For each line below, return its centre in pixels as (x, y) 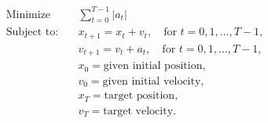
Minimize (28, 14)
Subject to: (32, 33)
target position (140, 96)
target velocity (138, 111)
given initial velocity (152, 81)
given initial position (153, 66)
